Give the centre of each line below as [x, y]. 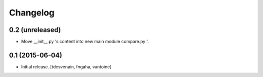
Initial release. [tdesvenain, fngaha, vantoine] [66, 67]
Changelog [32, 13]
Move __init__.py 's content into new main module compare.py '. [85, 42]
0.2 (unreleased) [35, 30]
